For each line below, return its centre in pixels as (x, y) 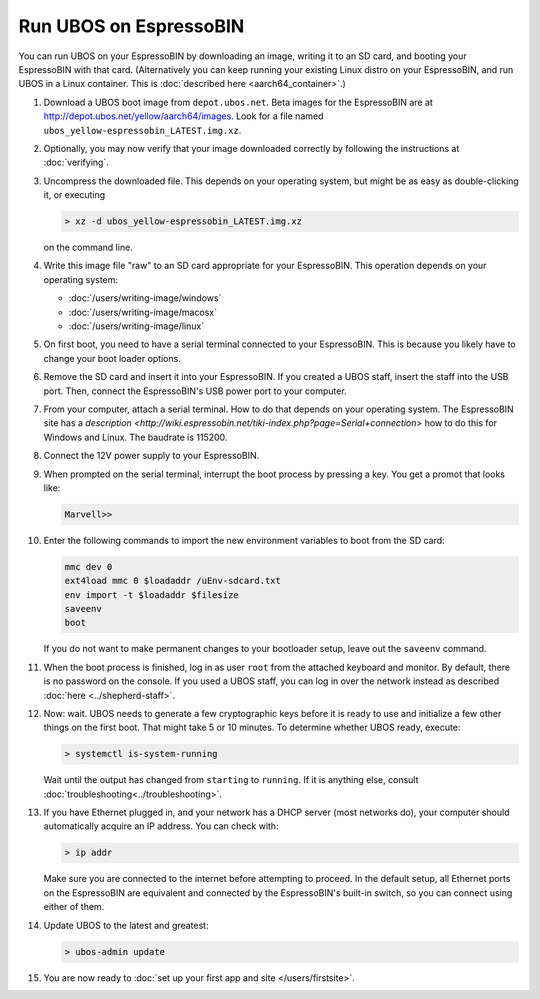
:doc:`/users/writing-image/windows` (145, 298)
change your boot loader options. (112, 358)
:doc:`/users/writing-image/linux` (136, 326)
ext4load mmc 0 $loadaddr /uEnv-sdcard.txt (173, 581)
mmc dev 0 (88, 566)
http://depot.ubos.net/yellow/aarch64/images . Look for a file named (183, 116)
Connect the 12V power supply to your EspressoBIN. (151, 456)
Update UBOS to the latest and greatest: (126, 925)
